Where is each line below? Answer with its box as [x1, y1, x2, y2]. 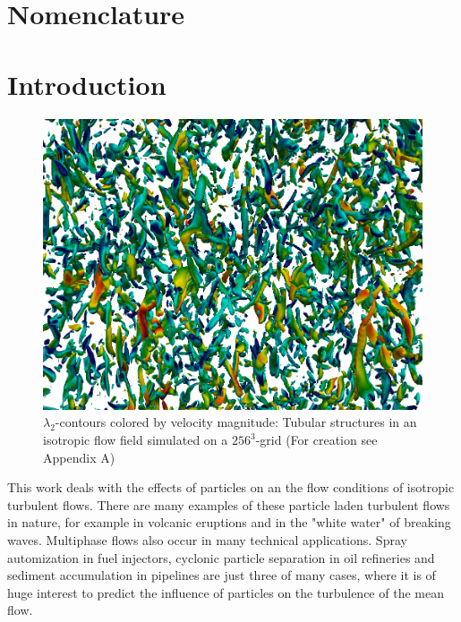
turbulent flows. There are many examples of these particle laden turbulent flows [7, 495, 450, 514]
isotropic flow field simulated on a [43, 430, 228, 449]
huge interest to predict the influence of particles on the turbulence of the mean [7, 583, 444, 601]
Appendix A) [43, 447, 115, 466]
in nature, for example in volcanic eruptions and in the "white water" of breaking [7, 513, 451, 532]
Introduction [7, 65, 166, 102]
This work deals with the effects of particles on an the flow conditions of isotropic [7, 478, 455, 497]
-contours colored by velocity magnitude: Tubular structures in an [55, 413, 417, 431]
